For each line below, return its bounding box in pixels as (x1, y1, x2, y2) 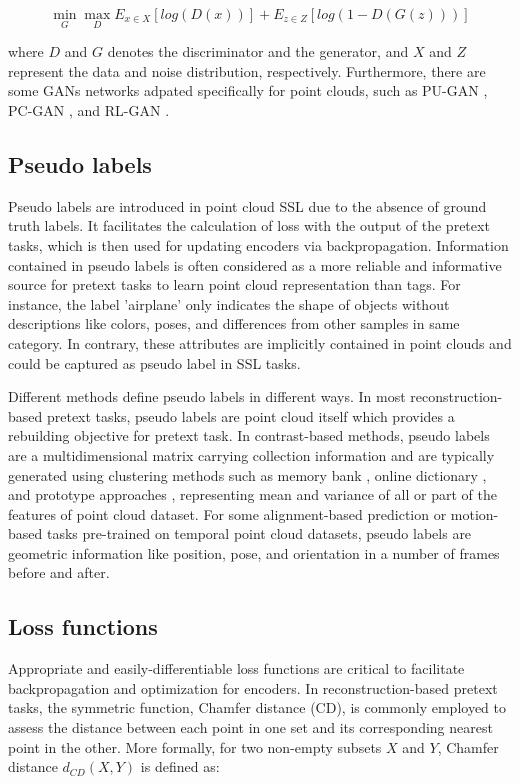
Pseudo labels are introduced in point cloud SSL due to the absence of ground (8, 195, 487, 216)
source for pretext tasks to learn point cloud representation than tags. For (8, 274, 461, 295)
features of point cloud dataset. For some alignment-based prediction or (8, 503, 447, 524)
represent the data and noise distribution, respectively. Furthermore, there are (8, 60, 486, 81)
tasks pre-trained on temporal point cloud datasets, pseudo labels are (46, 523, 472, 544)
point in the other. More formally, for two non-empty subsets (8, 736, 382, 757)
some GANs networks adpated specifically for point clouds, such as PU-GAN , (8, 80, 488, 101)
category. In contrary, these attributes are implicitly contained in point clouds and (8, 332, 512, 353)
